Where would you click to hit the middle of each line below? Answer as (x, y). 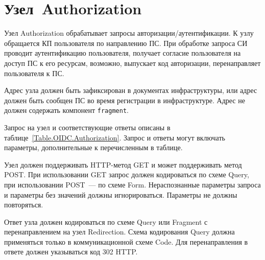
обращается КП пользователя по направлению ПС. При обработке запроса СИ (126, 43)
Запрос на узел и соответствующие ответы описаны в (87, 127)
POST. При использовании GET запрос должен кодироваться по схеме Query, (127, 174)
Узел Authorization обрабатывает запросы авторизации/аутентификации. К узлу (129, 33)
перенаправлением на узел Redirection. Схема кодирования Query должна (119, 232)
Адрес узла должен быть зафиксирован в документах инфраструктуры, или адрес (131, 90)
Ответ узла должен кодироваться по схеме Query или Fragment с (106, 221)
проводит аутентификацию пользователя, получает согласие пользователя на (123, 53)
